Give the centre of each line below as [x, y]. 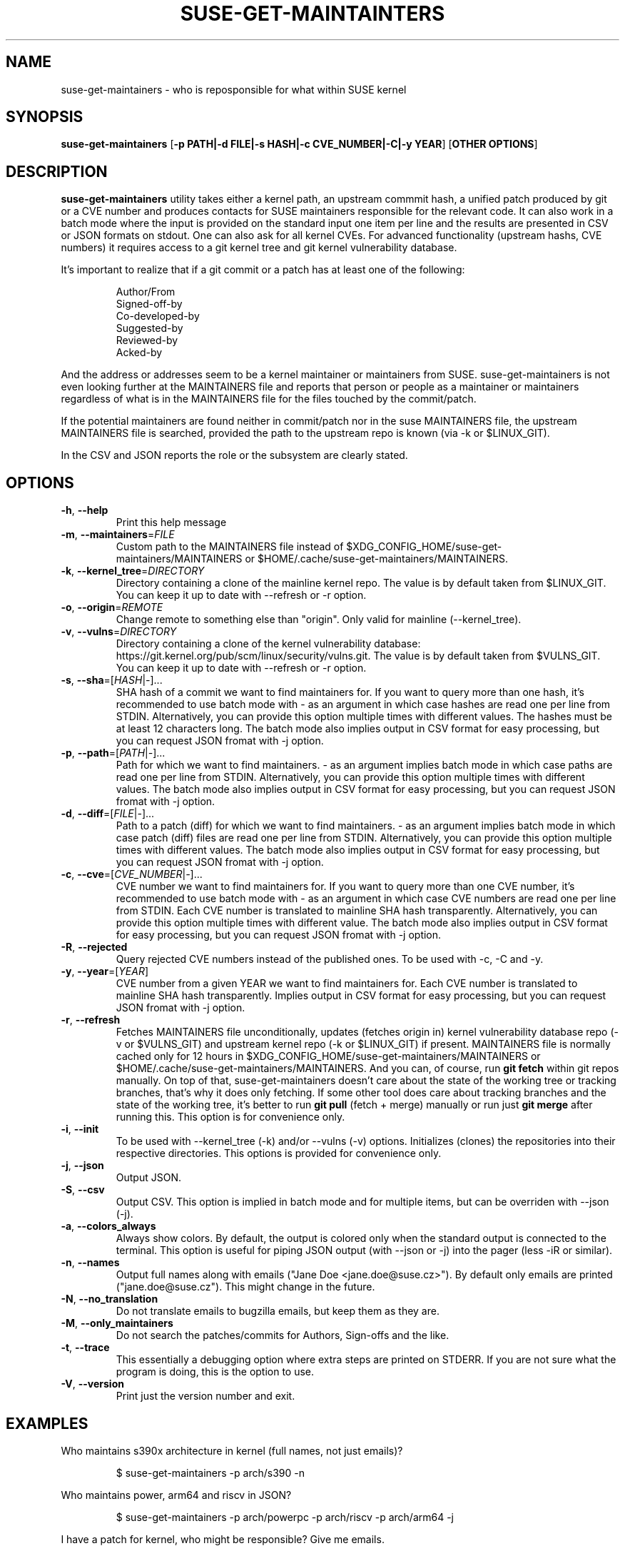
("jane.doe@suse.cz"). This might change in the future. [245, 1287]
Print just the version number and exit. [205, 1396]
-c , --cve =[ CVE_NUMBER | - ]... [132, 874]
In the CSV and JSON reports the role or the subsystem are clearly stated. [234, 455]
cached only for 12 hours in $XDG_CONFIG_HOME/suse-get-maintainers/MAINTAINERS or [328, 1056]
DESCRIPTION [57, 171]
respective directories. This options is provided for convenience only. [279, 1153]
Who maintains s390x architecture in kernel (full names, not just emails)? [232, 1450]
